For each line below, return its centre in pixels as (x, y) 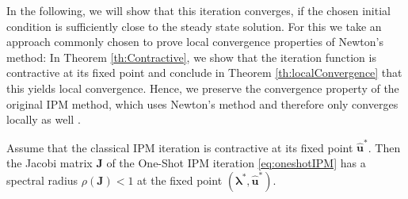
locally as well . (44, 119)
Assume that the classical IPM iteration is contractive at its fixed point (180, 147)
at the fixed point (180, 180)
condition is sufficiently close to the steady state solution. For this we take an (194, 26)
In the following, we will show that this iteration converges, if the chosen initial (198, 10)
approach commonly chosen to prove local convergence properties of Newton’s (195, 42)
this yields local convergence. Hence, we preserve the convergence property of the (203, 88)
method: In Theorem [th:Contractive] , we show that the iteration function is (191, 57)
